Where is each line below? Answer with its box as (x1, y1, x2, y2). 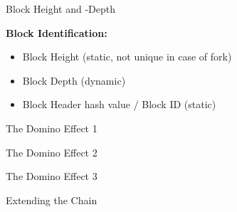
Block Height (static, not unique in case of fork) (22, 49, 232, 64)
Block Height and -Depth (6, 1, 115, 16)
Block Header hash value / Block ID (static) (22, 97, 216, 112)
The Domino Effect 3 (6, 169, 98, 184)
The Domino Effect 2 (6, 144, 98, 159)
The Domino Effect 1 (6, 120, 98, 135)
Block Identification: (6, 25, 107, 40)
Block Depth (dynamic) (22, 73, 126, 88)
